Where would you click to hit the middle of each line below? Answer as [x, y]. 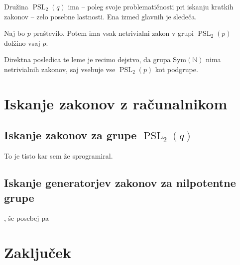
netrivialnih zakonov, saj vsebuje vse [60, 69]
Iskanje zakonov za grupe [70, 135]
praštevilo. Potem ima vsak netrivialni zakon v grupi [113, 33]
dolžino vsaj [22, 43]
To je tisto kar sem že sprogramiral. [59, 156]
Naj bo [15, 33]
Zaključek [38, 252]
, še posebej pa [26, 218]
